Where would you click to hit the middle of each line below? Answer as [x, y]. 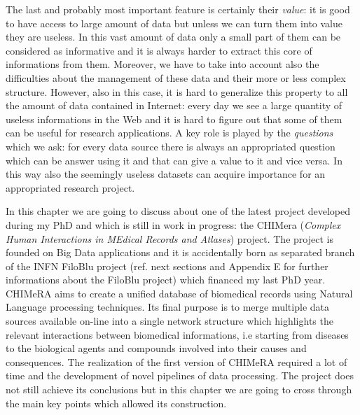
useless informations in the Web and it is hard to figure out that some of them [174, 119]
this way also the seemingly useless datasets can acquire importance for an [166, 174]
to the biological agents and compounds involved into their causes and [156, 348]
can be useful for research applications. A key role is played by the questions [169, 133]
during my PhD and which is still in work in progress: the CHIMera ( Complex [173, 224]
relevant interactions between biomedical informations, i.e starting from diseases [177, 334]
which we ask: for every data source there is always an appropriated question [171, 146]
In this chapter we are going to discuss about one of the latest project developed [178, 211]
